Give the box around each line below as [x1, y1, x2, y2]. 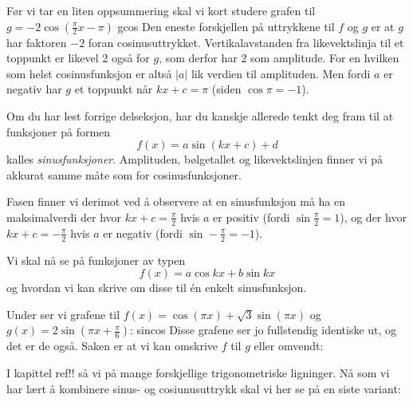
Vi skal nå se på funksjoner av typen [6, 251, 186, 268]
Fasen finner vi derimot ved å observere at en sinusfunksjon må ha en [6, 193, 346, 210]
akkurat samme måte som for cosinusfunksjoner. [6, 166, 242, 183]
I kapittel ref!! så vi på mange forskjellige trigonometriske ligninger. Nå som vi [6, 364, 390, 380]
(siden [211, 81, 242, 97]
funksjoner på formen [6, 123, 111, 140]
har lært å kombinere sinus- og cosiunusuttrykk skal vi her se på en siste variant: [6, 380, 401, 396]
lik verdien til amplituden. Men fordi [191, 65, 371, 81]
